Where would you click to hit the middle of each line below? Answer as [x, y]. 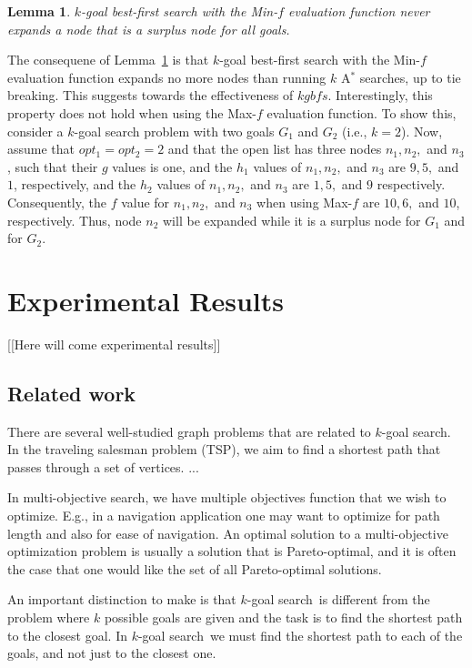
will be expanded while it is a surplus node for [292, 220]
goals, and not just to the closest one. [112, 653]
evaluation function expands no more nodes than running [167, 77]
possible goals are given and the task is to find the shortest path [283, 617]
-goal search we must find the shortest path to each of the [300, 635]
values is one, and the [172, 166]
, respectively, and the [75, 184]
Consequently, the [57, 202]
